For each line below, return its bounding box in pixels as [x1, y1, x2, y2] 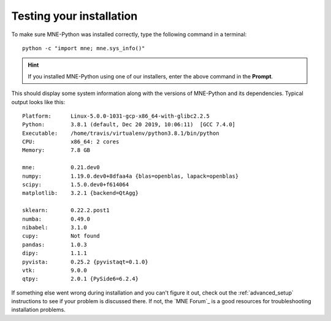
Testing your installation [11, 9, 138, 23]
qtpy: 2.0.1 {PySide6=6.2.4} [22, 276, 139, 282]
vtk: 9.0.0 [22, 266, 87, 274]
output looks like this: [11, 98, 66, 105]
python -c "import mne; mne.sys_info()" [22, 45, 145, 51]
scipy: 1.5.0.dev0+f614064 [22, 181, 129, 188]
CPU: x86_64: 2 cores [22, 138, 120, 145]
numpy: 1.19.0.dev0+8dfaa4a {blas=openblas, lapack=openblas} [22, 172, 239, 179]
